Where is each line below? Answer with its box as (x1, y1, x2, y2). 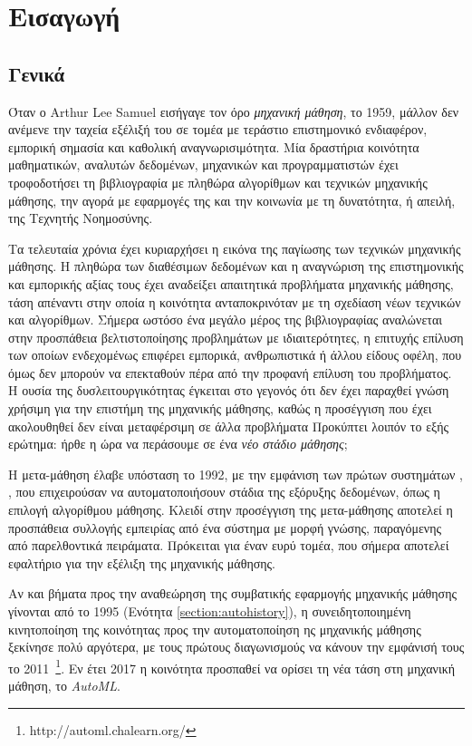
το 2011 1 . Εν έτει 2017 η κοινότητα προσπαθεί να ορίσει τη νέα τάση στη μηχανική (8, 655, 456, 677)
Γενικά (8, 59, 65, 87)
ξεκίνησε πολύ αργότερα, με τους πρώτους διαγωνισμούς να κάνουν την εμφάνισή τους (8, 637, 465, 656)
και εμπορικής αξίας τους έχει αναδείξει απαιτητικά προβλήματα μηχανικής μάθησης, (8, 274, 454, 293)
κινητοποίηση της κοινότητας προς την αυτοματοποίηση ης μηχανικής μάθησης (8, 619, 421, 638)
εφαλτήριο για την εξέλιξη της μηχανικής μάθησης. (8, 553, 276, 572)
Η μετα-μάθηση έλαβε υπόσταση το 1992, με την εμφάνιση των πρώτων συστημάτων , (8, 464, 464, 483)
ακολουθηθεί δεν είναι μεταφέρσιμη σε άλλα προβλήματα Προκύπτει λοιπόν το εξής (8, 416, 449, 435)
